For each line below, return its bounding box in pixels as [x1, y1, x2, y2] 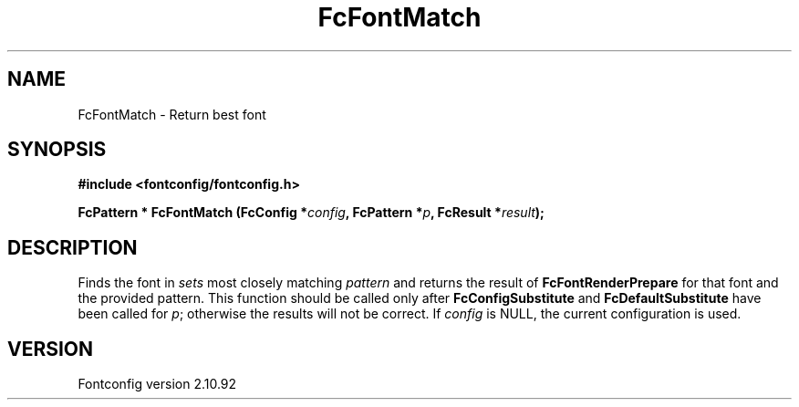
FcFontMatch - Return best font [78, 106, 266, 122]
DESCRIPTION [7, 235, 138, 259]
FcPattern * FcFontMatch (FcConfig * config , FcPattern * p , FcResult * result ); [78, 204, 545, 221]
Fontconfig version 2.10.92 [78, 376, 237, 392]
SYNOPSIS [7, 138, 107, 162]
